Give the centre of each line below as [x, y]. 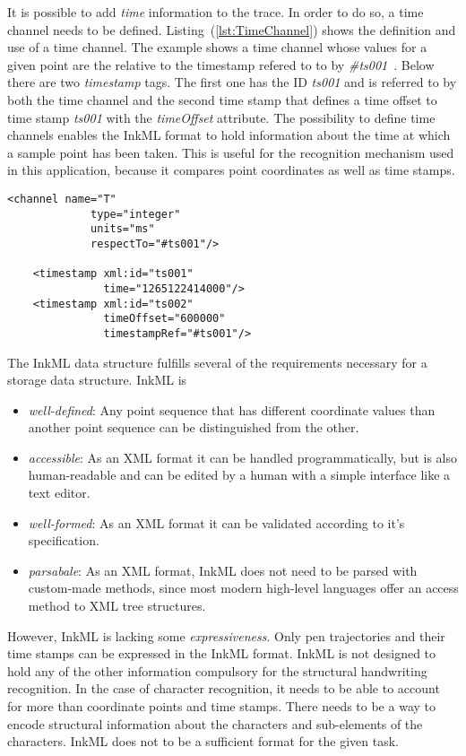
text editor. [59, 493]
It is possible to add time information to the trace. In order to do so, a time [216, 12]
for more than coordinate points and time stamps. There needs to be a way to [221, 706]
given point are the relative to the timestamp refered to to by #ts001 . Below [221, 64]
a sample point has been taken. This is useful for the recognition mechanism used [231, 152]
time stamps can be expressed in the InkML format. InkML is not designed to [222, 653]
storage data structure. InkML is [97, 380]
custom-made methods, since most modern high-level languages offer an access [243, 588]
